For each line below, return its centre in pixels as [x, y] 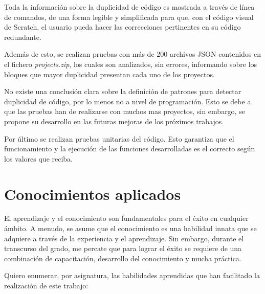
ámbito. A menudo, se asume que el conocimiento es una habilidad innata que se [130, 228]
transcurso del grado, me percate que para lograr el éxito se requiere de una [123, 248]
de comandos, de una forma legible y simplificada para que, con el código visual [129, 17]
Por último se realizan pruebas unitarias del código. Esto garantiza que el [119, 138]
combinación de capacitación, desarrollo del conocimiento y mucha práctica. [123, 258]
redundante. [23, 37]
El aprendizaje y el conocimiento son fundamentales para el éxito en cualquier [126, 218]
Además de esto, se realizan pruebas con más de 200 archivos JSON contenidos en [133, 54]
